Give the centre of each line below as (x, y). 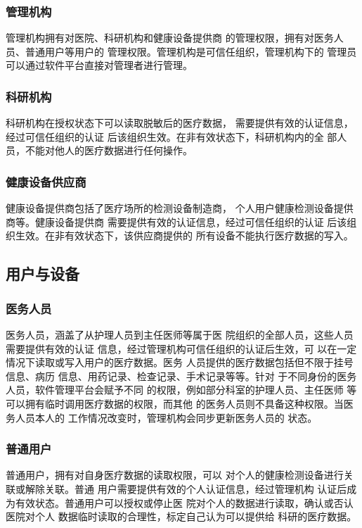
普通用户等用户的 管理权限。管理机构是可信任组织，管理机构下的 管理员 (191, 51)
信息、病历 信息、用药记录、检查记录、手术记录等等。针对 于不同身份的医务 (181, 376)
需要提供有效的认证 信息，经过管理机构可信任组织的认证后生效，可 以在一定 (181, 348)
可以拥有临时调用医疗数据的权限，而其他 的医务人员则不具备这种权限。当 (175, 403)
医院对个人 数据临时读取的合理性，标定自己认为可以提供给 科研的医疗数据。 (181, 516)
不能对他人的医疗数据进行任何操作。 (109, 150)
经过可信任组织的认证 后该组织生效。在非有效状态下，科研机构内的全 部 (172, 136)
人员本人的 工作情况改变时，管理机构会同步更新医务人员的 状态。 (166, 417)
